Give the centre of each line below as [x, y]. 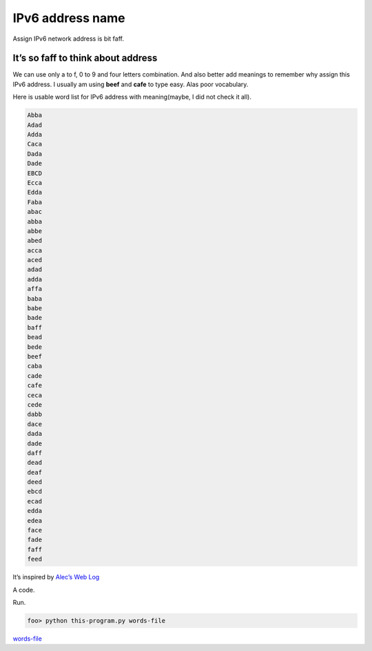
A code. [24, 590]
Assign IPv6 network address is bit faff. [68, 39]
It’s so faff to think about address [85, 58]
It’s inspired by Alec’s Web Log [56, 577]
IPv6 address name [69, 18]
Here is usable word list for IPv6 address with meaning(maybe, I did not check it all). [132, 97]
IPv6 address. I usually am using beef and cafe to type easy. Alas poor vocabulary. [131, 84]
